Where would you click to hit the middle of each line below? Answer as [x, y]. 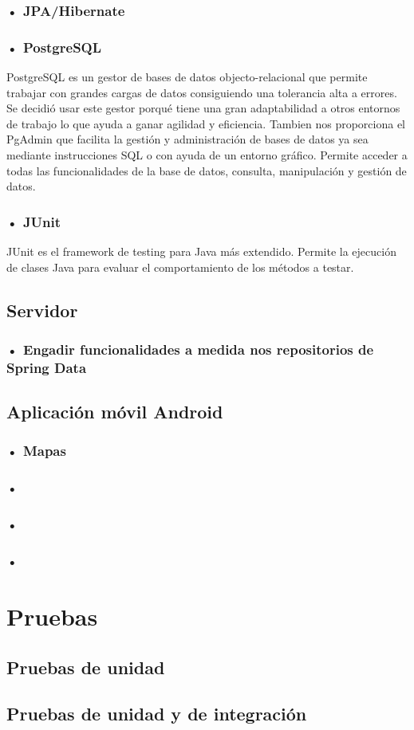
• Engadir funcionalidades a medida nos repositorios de [190, 349]
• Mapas [36, 451]
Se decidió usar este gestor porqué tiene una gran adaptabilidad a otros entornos [203, 108]
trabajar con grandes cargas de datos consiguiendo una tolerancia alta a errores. [202, 92]
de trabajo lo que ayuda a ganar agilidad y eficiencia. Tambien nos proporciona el [206, 123]
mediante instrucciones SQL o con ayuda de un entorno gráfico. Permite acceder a [207, 155]
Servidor [42, 310]
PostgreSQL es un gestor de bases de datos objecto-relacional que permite [187, 77]
